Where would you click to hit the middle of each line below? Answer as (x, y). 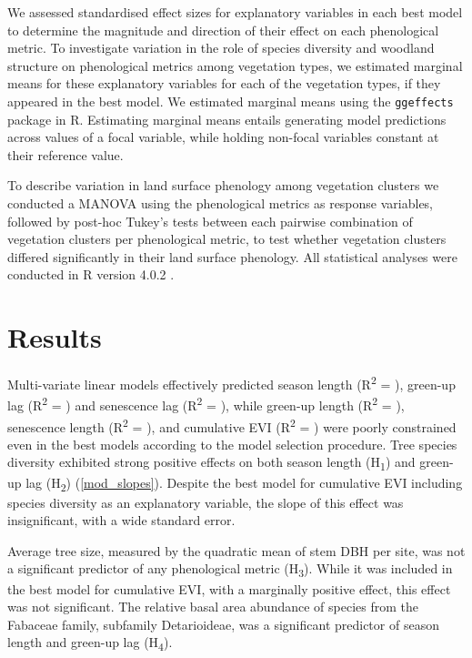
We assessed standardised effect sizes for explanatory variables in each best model (235, 12)
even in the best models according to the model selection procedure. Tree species (232, 444)
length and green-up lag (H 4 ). (90, 643)
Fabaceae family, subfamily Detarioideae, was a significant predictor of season (223, 624)
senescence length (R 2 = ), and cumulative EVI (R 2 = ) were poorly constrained (232, 425)
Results (55, 337)
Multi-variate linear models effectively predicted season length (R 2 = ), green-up (231, 383)
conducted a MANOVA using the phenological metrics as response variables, (221, 203)
